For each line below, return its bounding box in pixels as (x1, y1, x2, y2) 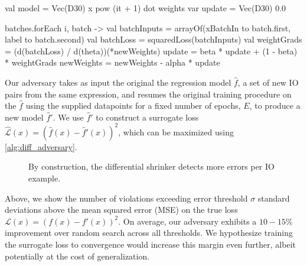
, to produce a (249, 99, 301, 112)
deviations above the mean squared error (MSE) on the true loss (5, 203, 238, 216)
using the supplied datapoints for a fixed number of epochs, (25, 99, 241, 112)
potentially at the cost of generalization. (5, 249, 150, 262)
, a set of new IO (237, 76, 299, 88)
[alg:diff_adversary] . (5, 140, 77, 153)
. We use (53, 111, 84, 123)
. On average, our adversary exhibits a (118, 215, 257, 227)
